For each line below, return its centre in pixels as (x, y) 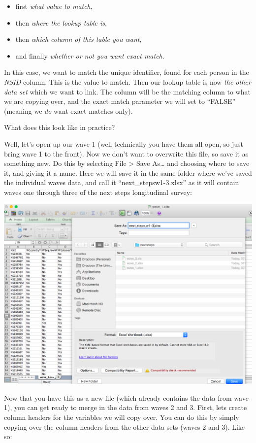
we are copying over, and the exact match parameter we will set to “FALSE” (120, 101)
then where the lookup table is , (61, 22)
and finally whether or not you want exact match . (90, 55)
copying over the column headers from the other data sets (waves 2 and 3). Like (125, 427)
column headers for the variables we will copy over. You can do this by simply (122, 417)
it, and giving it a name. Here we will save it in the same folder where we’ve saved (128, 173)
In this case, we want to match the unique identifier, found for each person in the (127, 72)
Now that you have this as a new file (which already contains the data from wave (126, 397)
